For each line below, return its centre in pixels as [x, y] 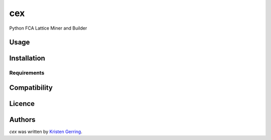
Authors [22, 120]
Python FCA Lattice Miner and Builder [48, 28]
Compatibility [31, 88]
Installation [27, 58]
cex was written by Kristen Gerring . [46, 132]
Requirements [27, 73]
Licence [22, 104]
